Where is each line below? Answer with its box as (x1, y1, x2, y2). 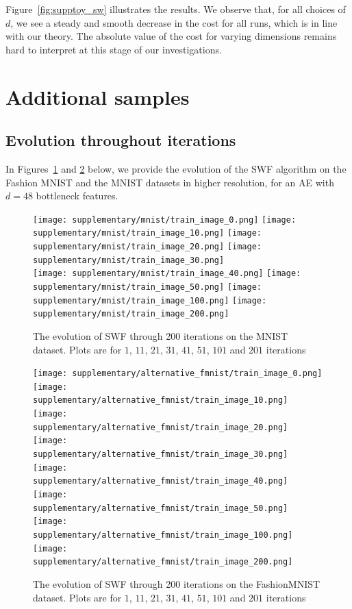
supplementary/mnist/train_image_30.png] (33, 255, 225, 265)
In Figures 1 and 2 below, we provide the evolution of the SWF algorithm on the (5, 161, 347, 175)
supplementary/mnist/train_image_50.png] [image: (33, 282, 262, 293)
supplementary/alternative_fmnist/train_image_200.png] (33, 557, 293, 567)
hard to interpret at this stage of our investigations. (5, 42, 222, 56)
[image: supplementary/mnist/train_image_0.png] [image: (33, 214, 297, 225)
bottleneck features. (36, 188, 118, 203)
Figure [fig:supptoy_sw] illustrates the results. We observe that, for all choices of (5, 2, 346, 16)
